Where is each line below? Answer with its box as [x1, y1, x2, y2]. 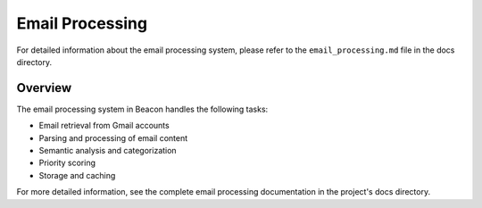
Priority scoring [38, 157, 96, 169]
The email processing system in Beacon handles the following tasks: [16, 104, 269, 114]
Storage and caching [38, 170, 116, 180]
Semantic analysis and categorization [38, 146, 178, 156]
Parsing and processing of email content [38, 132, 188, 143]
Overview [16, 80, 72, 96]
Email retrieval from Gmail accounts [38, 121, 170, 131]
